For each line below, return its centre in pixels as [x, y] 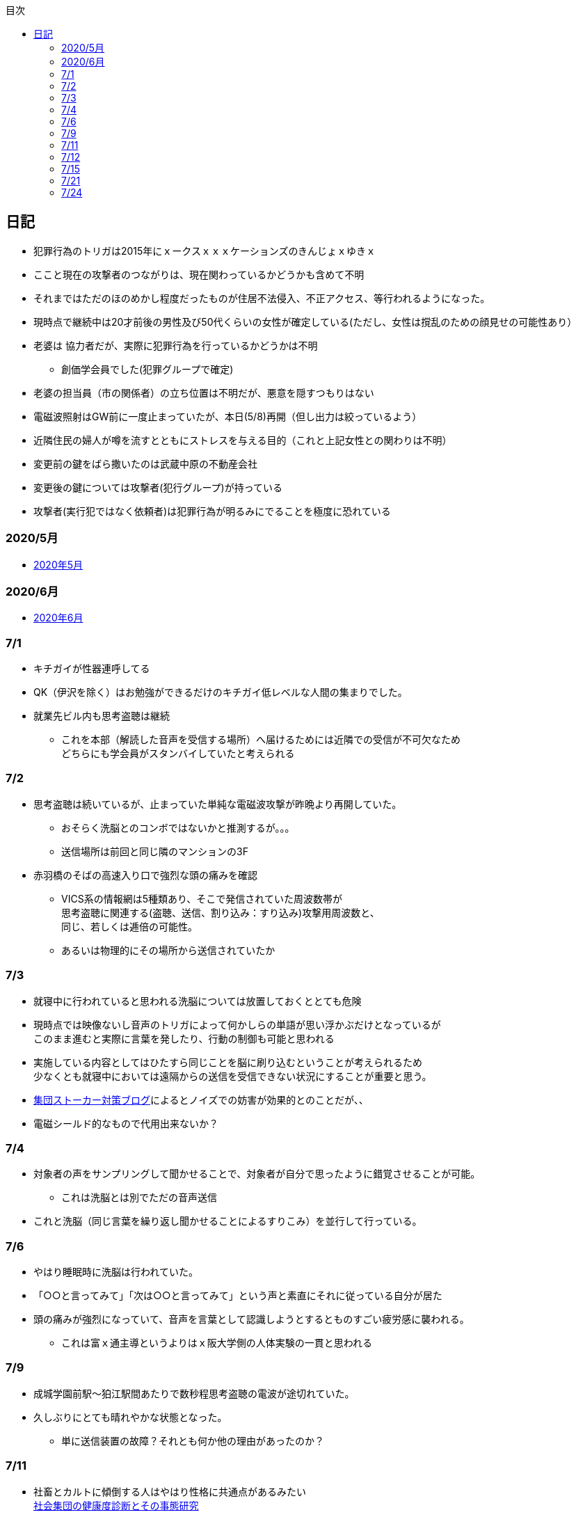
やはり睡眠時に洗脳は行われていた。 [116, 1272]
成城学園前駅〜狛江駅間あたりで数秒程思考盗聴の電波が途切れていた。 [194, 1393]
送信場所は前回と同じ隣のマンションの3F [155, 851]
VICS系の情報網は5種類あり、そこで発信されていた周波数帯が [202, 898]
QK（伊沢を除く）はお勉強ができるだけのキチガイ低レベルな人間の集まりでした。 [221, 692]
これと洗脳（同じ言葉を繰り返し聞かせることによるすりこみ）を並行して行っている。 [228, 1221]
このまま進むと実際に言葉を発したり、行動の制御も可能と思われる [184, 1038]
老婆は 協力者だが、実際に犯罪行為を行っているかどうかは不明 [176, 345]
